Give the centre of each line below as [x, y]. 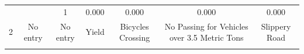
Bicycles [134, 26]
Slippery [276, 26]
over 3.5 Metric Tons [206, 37]
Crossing [134, 37]
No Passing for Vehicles [206, 26]
